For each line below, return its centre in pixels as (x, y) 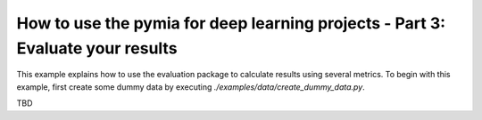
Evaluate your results (97, 48)
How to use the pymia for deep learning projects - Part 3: (231, 23)
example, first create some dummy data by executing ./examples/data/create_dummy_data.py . (191, 87)
